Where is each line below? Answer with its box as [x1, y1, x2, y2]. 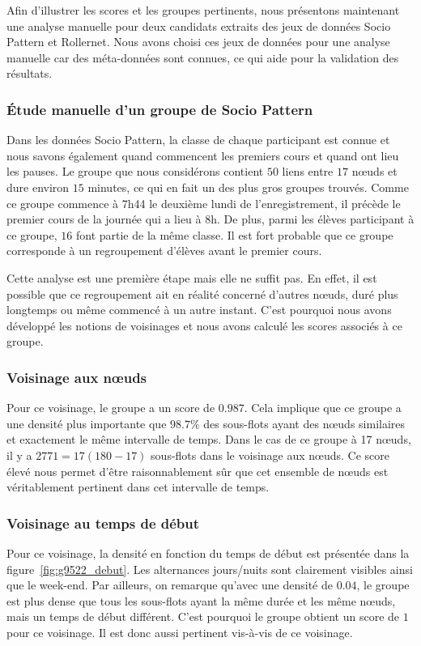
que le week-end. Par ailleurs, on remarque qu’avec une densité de [6, 576, 333, 593]
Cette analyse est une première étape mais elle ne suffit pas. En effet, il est [6, 269, 377, 286]
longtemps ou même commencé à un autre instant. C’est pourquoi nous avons [6, 301, 392, 318]
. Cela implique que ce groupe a [244, 399, 402, 416]
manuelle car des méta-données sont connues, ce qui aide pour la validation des [6, 49, 399, 66]
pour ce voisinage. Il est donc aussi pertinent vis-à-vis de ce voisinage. [6, 623, 353, 640]
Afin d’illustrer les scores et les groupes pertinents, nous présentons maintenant [6, 2, 400, 18]
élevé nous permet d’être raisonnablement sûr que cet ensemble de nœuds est [6, 462, 389, 479]
